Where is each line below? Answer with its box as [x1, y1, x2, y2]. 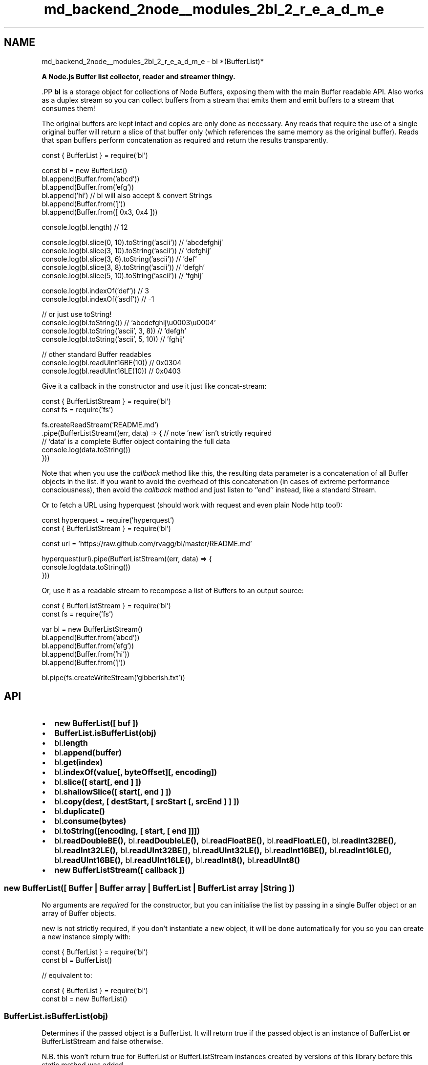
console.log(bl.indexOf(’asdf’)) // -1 [42, 294, 154, 303]
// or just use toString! [42, 310, 112, 318]
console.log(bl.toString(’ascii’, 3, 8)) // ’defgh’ [42, 326, 186, 335]
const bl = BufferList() [42, 956, 112, 965]
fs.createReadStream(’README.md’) [42, 420, 159, 429]
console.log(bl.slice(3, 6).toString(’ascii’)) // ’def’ [42, 254, 197, 263]
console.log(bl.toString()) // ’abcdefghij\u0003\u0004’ [42, 318, 216, 327]
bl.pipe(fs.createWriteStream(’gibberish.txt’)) [42, 673, 185, 682]
